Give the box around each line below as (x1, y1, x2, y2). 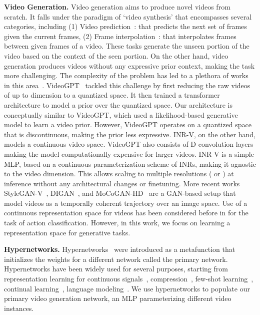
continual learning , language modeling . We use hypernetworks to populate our (4, 283, 250, 293)
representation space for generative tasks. (4, 227, 130, 237)
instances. (4, 302, 34, 313)
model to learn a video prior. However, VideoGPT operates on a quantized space (4, 119, 251, 130)
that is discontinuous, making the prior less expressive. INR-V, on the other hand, (4, 129, 255, 139)
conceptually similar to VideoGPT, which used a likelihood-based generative (4, 109, 238, 120)
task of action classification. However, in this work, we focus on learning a (4, 217, 230, 228)
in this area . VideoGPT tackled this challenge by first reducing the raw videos (4, 80, 250, 90)
